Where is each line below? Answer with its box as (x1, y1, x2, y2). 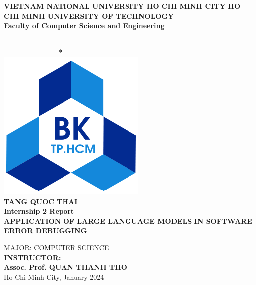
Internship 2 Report (4, 206, 74, 216)
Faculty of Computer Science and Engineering (4, 20, 165, 31)
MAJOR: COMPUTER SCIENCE (4, 242, 109, 252)
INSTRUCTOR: (4, 252, 61, 262)
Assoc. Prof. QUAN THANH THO (4, 262, 127, 272)
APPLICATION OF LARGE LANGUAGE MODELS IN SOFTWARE (4, 215, 252, 226)
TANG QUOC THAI (4, 196, 78, 206)
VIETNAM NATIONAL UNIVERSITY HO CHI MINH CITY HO (4, 1, 241, 11)
